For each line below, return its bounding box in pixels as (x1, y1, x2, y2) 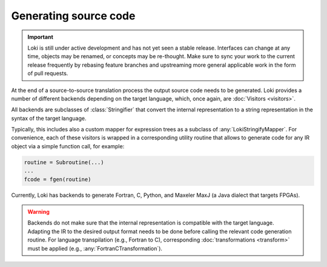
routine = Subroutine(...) (24, 159, 104, 166)
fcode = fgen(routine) (24, 176, 91, 183)
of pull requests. (27, 70, 68, 77)
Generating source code (11, 9, 136, 22)
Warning (27, 208, 50, 215)
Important (27, 33, 54, 41)
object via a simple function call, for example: (11, 142, 125, 150)
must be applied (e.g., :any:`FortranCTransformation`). (27, 245, 163, 252)
